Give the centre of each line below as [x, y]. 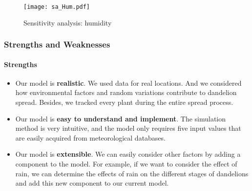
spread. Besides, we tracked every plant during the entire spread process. [124, 102]
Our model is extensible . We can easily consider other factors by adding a [128, 154]
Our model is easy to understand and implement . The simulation [121, 118]
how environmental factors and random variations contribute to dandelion [126, 92]
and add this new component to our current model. [92, 183]
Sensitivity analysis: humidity [68, 22]
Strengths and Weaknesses [57, 44]
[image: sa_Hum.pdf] [57, 7]
